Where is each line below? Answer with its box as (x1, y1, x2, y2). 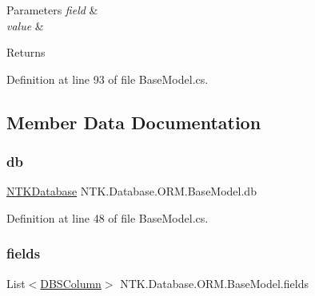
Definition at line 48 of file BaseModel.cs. (6, 209, 209, 226)
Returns (6, 44, 46, 61)
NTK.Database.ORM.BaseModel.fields (120, 274, 309, 291)
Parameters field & (6, 2, 98, 18)
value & (6, 17, 44, 34)
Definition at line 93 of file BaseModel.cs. (6, 70, 209, 87)
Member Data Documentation (6, 109, 261, 134)
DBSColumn (40, 274, 102, 291)
